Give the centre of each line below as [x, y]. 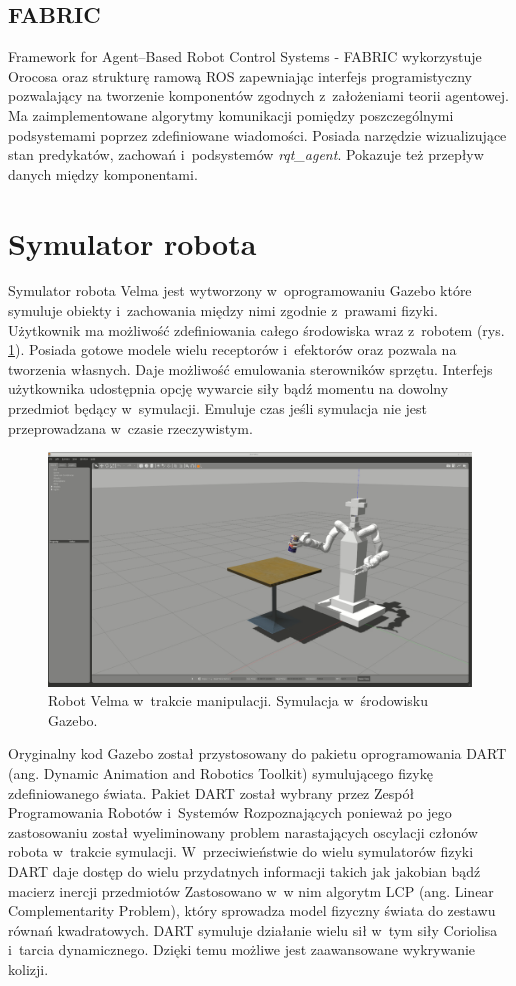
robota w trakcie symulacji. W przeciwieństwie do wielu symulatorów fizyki [241, 851]
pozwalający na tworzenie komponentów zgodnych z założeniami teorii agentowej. [258, 95]
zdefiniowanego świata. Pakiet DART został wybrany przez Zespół [211, 792]
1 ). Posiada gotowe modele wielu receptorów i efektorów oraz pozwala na [232, 349]
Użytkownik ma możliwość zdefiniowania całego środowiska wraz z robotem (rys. [256, 329]
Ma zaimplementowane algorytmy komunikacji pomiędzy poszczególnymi [231, 114]
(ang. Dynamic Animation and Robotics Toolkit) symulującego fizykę [220, 772]
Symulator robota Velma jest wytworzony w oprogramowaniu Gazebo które [240, 290]
